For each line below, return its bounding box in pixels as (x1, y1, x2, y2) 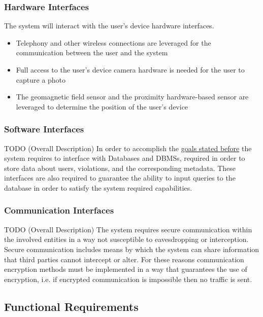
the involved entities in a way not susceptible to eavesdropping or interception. (4, 234, 249, 244)
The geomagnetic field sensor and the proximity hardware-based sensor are (16, 91, 249, 102)
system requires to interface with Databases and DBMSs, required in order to (4, 153, 245, 163)
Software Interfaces (4, 123, 84, 135)
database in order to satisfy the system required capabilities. (4, 182, 192, 193)
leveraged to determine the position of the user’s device (16, 101, 188, 112)
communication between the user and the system (16, 47, 168, 58)
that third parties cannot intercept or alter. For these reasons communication (4, 254, 244, 264)
